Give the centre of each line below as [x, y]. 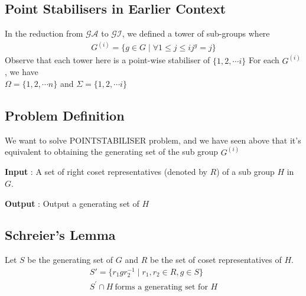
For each [264, 60]
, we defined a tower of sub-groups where [196, 33]
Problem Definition [65, 115]
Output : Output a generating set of [72, 203]
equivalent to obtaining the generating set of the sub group [112, 152]
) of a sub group [245, 172]
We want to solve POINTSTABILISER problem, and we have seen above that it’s [153, 140]
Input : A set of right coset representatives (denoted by [106, 172]
